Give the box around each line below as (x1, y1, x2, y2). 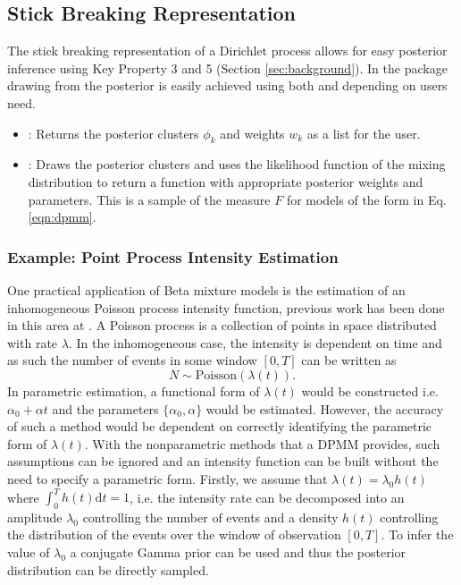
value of (7, 542, 50, 561)
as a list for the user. (306, 123, 421, 142)
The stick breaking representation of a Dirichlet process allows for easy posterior (7, 41, 448, 60)
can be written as (301, 351, 397, 369)
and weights (220, 123, 285, 142)
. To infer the (381, 525, 454, 544)
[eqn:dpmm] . (28, 208, 96, 226)
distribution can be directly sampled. (7, 560, 209, 579)
